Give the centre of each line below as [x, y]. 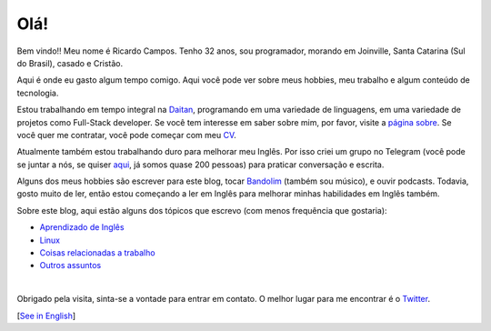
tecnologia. [38, 93]
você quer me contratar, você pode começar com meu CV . [126, 135]
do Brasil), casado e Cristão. [70, 63]
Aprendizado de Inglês [82, 227]
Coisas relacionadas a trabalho [97, 253]
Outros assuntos [70, 266]
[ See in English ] [46, 316]
